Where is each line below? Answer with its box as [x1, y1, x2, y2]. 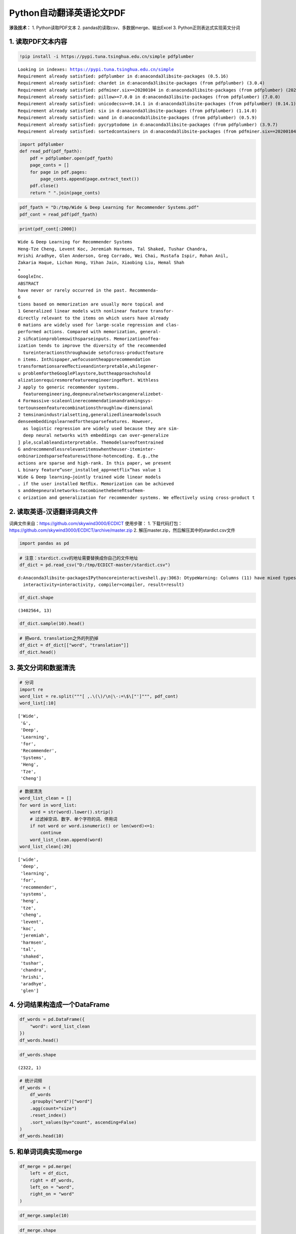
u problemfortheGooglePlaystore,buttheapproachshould [18, 370, 150, 376]
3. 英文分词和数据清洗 [9, 664, 75, 672]
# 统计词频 [19, 1078, 42, 1083]
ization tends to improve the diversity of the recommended [18, 343, 166, 348]
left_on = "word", [30, 1185, 74, 1190]
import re [19, 687, 43, 692]
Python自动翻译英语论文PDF [9, 7, 126, 18]
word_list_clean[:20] [19, 844, 72, 849]
